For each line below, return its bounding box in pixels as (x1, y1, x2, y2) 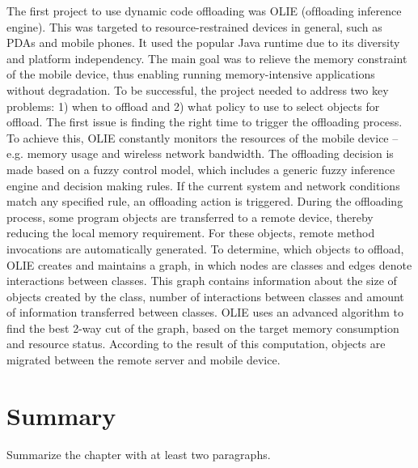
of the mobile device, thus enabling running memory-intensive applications (6, 66, 375, 83)
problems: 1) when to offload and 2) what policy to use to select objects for (6, 97, 380, 114)
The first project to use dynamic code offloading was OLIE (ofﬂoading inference (6, 2, 402, 19)
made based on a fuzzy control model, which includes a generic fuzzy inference (6, 160, 395, 177)
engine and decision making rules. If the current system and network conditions (6, 177, 400, 194)
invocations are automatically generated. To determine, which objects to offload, (6, 240, 404, 257)
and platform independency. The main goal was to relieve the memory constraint (6, 49, 407, 66)
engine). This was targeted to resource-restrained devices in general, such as (6, 18, 382, 35)
